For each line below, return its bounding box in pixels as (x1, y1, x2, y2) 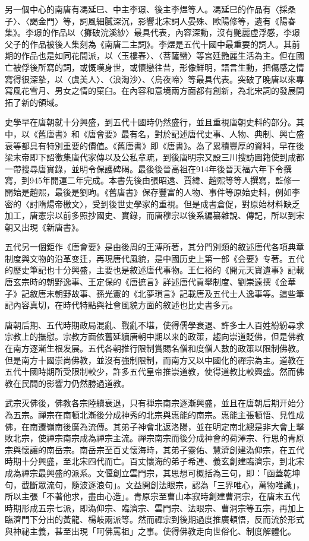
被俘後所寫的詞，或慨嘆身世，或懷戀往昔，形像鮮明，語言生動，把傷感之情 (12, 61, 304, 73)
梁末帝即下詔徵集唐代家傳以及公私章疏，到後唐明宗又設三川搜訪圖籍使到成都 (5, 151, 304, 163)
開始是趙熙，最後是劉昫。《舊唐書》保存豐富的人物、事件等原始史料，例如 (5, 185, 292, 198)
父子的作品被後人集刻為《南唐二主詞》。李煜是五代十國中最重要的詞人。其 (5, 37, 292, 50)
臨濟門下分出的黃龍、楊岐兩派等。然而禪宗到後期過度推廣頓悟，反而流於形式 (5, 513, 304, 526)
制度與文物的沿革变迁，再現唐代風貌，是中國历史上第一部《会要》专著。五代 (5, 252, 304, 264)
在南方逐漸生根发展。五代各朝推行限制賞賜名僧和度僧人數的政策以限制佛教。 (5, 342, 304, 355)
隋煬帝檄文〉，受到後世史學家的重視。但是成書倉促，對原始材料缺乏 (37, 197, 300, 210)
